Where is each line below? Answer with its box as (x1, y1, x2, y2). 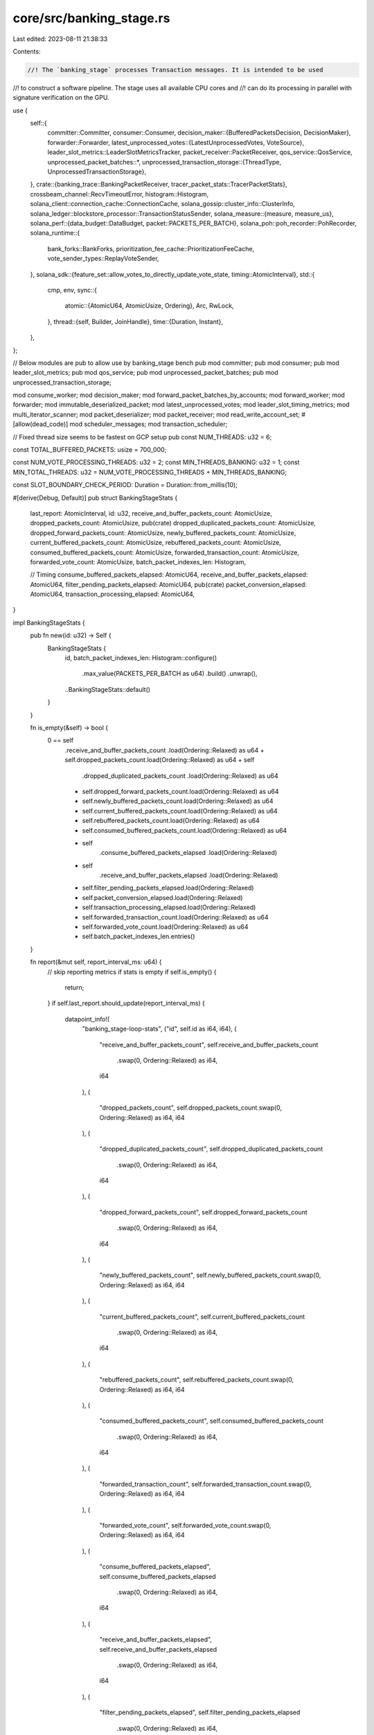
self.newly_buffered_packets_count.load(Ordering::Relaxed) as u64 (82, 797, 274, 805)
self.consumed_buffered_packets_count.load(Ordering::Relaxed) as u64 (82, 826, 287, 834)
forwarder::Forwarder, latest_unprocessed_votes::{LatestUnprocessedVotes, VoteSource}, (47, 138, 305, 146)
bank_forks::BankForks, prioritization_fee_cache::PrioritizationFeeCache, (47, 244, 255, 253)
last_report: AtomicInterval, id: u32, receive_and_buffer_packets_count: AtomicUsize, (30, 509, 273, 517)
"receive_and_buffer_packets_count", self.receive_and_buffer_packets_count (99, 1040, 319, 1049)
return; (64, 983, 84, 992)
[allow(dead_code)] (12, 420, 69, 428)
